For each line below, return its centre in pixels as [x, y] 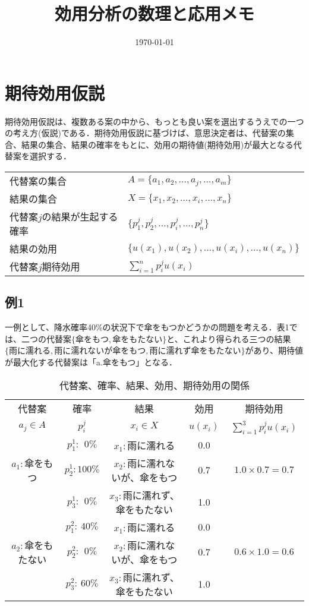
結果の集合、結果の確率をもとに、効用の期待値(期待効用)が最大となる [157, 144]
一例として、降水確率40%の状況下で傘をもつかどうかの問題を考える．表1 [147, 327]
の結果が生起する [80, 217]
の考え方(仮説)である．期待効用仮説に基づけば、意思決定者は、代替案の [145, 133]
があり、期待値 [274, 350]
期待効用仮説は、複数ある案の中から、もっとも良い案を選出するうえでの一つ [154, 121]
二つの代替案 [46, 338]
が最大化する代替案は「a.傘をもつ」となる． [91, 362]
